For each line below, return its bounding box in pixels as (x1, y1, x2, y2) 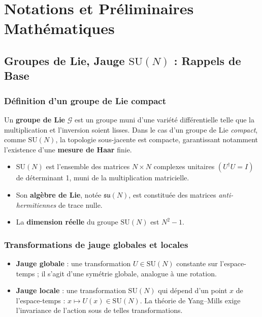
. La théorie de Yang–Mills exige (140, 295, 241, 305)
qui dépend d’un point (158, 285, 227, 296)
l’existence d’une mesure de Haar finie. (4, 144, 132, 154)
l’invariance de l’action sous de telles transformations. (16, 305, 183, 315)
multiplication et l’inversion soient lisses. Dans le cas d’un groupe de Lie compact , (4, 124, 258, 135)
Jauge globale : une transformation (16, 258, 131, 268)
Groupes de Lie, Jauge (4, 52, 125, 68)
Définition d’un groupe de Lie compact (4, 94, 167, 107)
